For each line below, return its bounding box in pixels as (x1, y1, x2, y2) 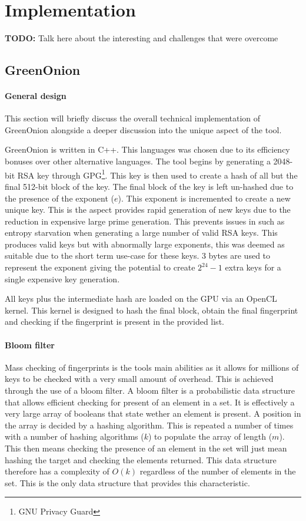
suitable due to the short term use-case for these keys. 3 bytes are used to (5, 249, 271, 262)
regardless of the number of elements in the (139, 465, 296, 477)
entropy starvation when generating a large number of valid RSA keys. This (5, 226, 278, 239)
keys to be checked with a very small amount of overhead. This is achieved (5, 372, 274, 385)
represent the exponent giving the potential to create (5, 261, 195, 273)
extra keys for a (225, 261, 281, 273)
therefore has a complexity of (5, 465, 109, 477)
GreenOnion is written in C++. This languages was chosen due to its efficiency (5, 143, 290, 156)
